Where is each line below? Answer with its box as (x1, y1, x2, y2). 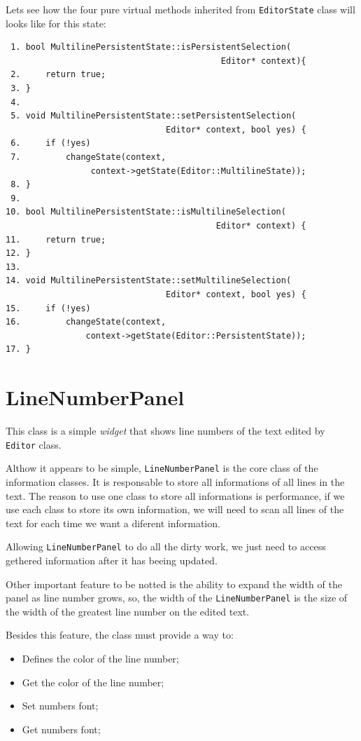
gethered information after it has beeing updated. (6, 552, 218, 567)
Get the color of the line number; (22, 674, 164, 689)
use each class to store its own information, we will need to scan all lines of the (6, 502, 344, 517)
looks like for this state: (6, 15, 106, 30)
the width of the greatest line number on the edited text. (6, 604, 250, 618)
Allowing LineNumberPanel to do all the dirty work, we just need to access (6, 539, 326, 554)
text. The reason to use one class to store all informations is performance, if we (6, 488, 345, 503)
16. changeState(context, (6, 317, 167, 327)
